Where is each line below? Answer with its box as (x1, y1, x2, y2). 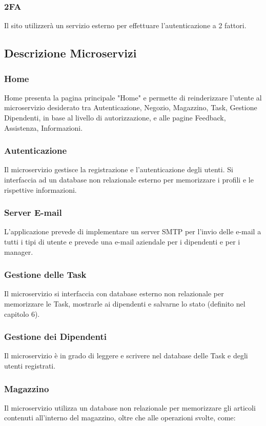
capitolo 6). (4, 308, 40, 319)
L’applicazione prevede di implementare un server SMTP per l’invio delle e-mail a (4, 226, 261, 237)
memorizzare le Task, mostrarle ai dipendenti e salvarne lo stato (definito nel (4, 298, 245, 309)
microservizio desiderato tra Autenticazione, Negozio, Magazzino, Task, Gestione (4, 102, 257, 113)
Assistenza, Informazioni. (4, 122, 83, 133)
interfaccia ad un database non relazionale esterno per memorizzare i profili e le (4, 174, 254, 185)
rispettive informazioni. (4, 184, 77, 195)
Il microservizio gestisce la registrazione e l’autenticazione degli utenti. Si (4, 164, 233, 175)
